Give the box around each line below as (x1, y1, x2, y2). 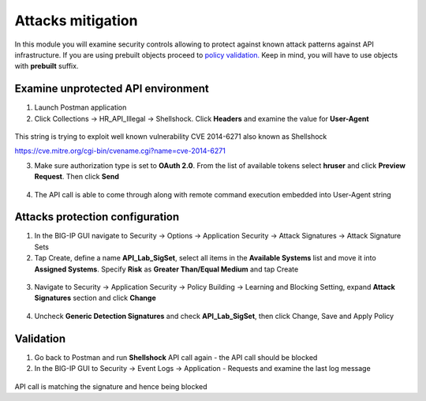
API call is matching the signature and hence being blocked (14, 381, 208, 391)
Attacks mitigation (14, 12, 138, 29)
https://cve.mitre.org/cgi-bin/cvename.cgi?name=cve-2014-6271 (14, 146, 226, 156)
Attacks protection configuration (14, 210, 180, 224)
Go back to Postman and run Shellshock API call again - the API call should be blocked (34, 352, 318, 362)
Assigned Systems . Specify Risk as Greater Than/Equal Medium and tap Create (34, 264, 299, 274)
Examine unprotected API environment (14, 82, 209, 96)
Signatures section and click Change (34, 293, 157, 303)
